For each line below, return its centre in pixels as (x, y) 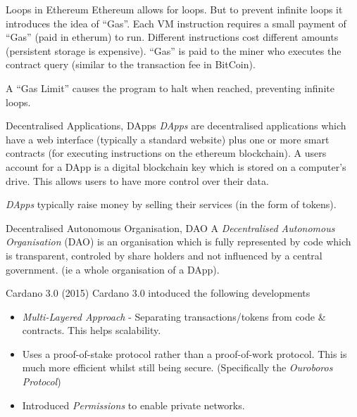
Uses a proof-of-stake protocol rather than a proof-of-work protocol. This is (184, 353)
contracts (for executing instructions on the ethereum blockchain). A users (166, 153)
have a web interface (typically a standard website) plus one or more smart (168, 139)
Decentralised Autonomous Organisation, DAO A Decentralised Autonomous (170, 227)
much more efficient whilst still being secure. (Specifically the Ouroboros (177, 367)
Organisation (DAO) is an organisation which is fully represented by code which (178, 242)
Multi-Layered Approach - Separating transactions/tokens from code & (174, 316)
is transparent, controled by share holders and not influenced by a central (164, 255)
